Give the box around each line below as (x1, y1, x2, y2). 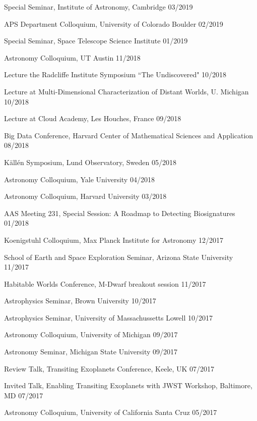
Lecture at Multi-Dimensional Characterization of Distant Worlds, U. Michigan (4, 86, 249, 96)
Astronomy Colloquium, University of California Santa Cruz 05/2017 (4, 407, 217, 417)
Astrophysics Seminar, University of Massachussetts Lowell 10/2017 (4, 312, 213, 323)
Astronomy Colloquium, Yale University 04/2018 (4, 174, 155, 184)
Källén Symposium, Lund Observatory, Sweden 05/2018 (4, 156, 176, 167)
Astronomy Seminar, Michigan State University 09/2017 (4, 346, 178, 357)
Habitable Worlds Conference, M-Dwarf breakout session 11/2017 (4, 278, 206, 289)
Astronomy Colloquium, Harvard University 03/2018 (4, 191, 167, 201)
